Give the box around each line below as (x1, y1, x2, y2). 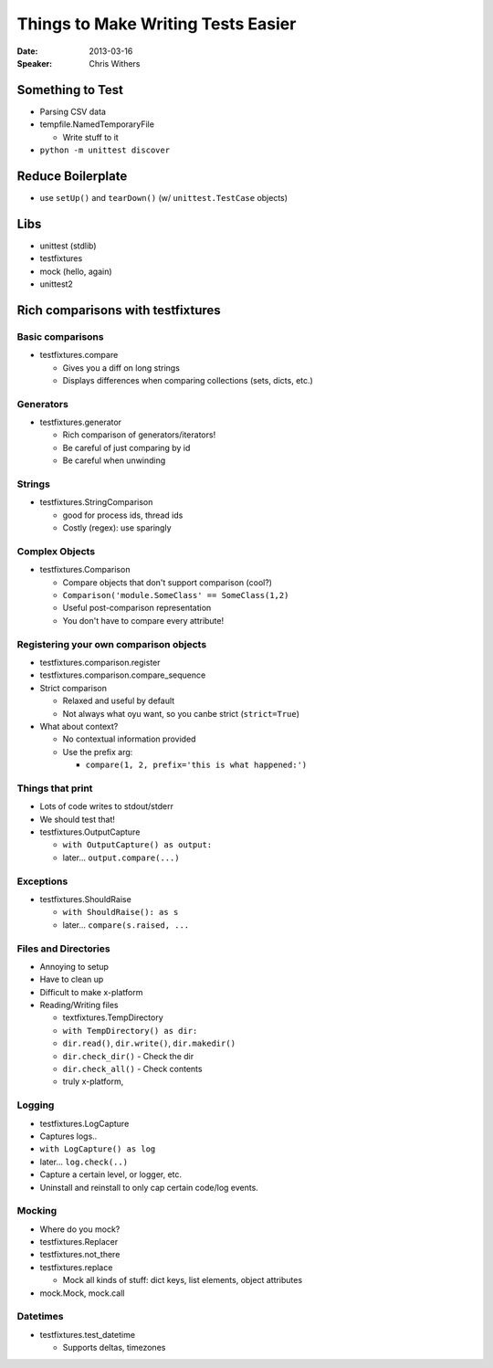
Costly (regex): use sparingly (62, 522, 173, 533)
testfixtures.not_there (39, 1249, 121, 1260)
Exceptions (16, 875, 68, 888)
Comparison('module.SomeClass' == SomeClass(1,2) (62, 590, 289, 601)
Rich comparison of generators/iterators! (62, 429, 216, 440)
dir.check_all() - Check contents (62, 1064, 203, 1075)
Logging (16, 1099, 55, 1111)
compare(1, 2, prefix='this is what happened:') (85, 760, 308, 771)
